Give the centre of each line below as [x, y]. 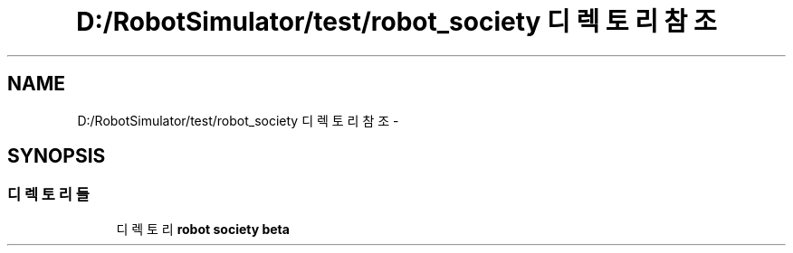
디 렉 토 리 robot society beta [203, 229]
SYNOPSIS [57, 156]
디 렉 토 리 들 [48, 195]
